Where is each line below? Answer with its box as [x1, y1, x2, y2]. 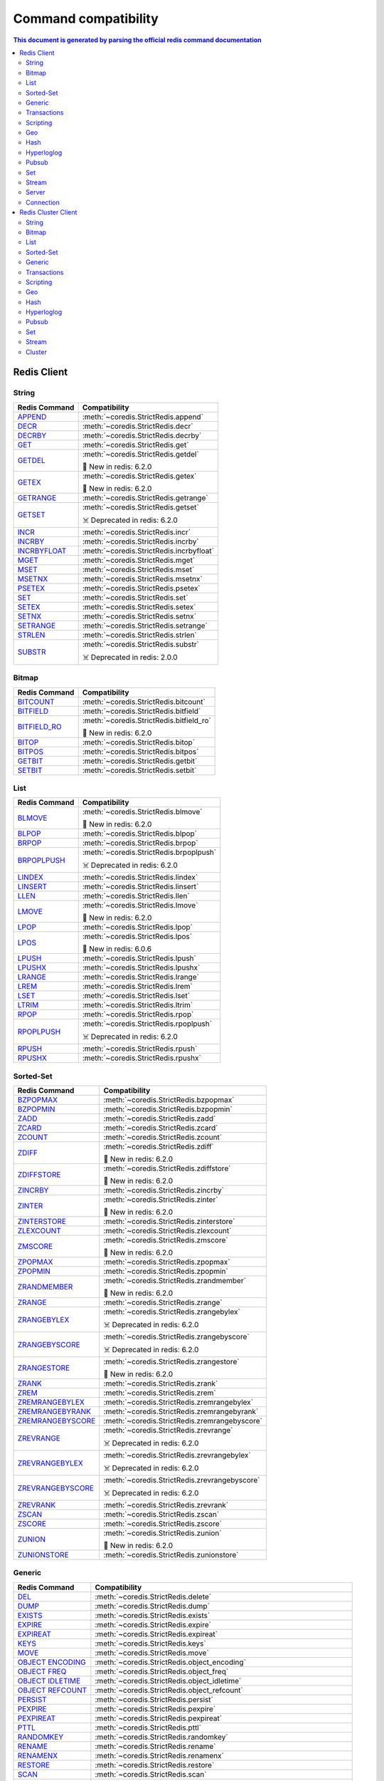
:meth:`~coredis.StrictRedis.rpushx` [82, 1053, 202, 1063]
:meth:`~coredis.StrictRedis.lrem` [82, 982, 193, 992]
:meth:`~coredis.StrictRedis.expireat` [95, 1629, 218, 1639]
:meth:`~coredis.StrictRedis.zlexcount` [103, 1226, 232, 1236]
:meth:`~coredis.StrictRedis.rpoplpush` [82, 1019, 213, 1029]
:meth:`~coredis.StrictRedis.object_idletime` [95, 1676, 242, 1686]
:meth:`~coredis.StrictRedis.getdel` [82, 449, 199, 459]
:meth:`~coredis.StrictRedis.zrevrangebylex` [103, 1450, 252, 1460]
